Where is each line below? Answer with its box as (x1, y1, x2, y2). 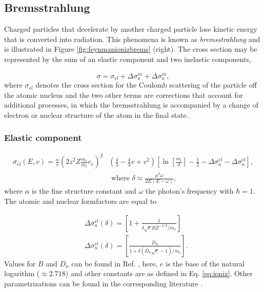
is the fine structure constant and (32, 185, 136, 196)
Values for (4, 258, 36, 268)
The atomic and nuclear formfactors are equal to (4, 196, 157, 206)
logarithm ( (4, 268, 40, 279)
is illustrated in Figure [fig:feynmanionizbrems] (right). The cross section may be (4, 44, 257, 54)
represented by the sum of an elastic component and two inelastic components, (4, 53, 251, 64)
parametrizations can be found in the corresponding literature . (4, 278, 203, 288)
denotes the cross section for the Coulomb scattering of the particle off (35, 79, 257, 90)
